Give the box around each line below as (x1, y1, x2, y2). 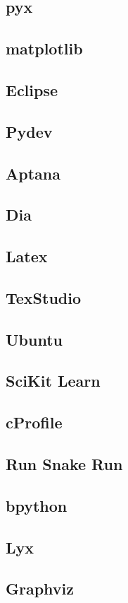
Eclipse (6, 78, 58, 100)
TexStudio (6, 286, 82, 308)
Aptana (6, 162, 60, 184)
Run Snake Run (6, 452, 123, 474)
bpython (6, 494, 68, 516)
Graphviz (6, 578, 75, 599)
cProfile (6, 411, 63, 433)
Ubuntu (6, 328, 63, 350)
